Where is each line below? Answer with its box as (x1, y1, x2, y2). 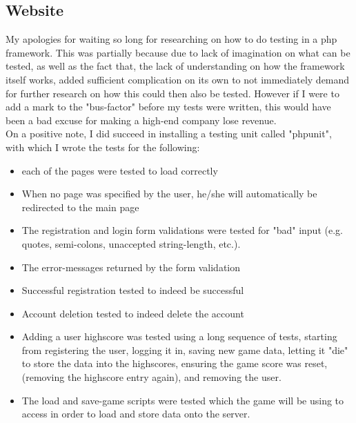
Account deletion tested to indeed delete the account (21, 306, 244, 320)
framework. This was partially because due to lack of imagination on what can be (6, 45, 350, 59)
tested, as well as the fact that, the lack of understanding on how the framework (6, 59, 345, 73)
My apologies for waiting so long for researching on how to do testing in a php (6, 32, 337, 46)
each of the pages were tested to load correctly (21, 163, 218, 177)
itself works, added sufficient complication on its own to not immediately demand (6, 72, 350, 86)
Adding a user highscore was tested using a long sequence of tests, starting (21, 329, 337, 344)
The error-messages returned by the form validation (21, 259, 241, 274)
